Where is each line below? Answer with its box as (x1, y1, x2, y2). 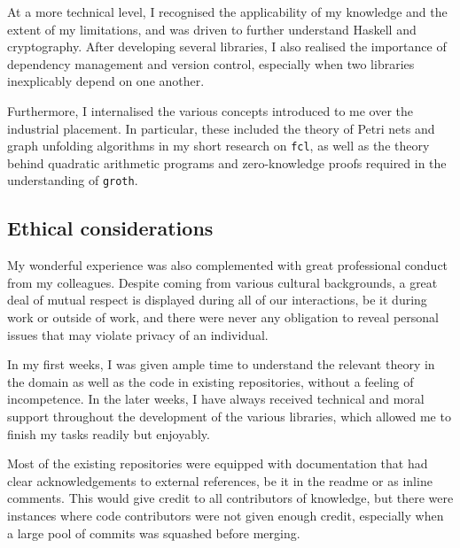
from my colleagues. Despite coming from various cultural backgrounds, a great (7, 273, 438, 291)
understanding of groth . (7, 171, 138, 189)
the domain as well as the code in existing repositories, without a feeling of (7, 372, 414, 390)
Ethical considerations (7, 214, 214, 242)
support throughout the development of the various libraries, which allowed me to (7, 407, 451, 426)
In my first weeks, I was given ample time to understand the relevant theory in (7, 355, 435, 374)
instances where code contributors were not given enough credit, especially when (7, 506, 444, 524)
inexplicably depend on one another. (7, 72, 205, 90)
